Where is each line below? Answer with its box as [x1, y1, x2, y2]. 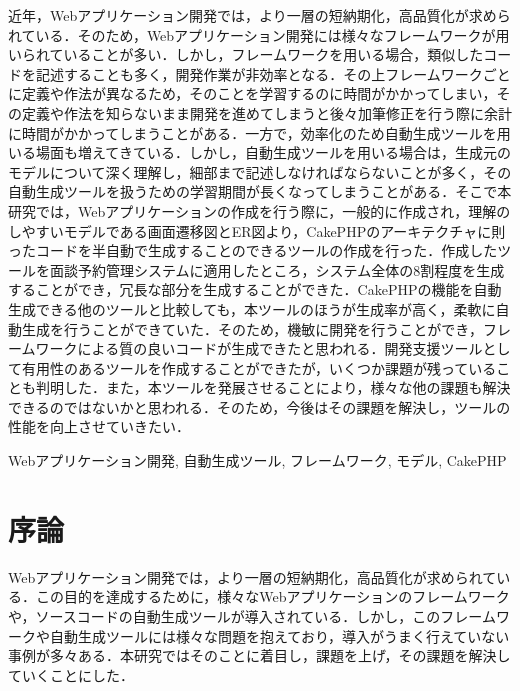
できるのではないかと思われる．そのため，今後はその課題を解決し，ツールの [8, 396, 511, 417]
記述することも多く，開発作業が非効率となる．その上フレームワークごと [35, 63, 511, 84]
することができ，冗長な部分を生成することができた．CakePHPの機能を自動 [8, 279, 502, 300]
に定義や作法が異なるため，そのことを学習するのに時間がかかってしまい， [8, 83, 497, 104]
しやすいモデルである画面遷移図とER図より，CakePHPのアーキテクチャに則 [8, 220, 506, 241]
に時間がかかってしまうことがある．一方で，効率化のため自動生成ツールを [8, 122, 497, 143]
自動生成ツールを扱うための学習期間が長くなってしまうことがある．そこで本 [8, 181, 512, 202]
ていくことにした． [8, 664, 134, 685]
